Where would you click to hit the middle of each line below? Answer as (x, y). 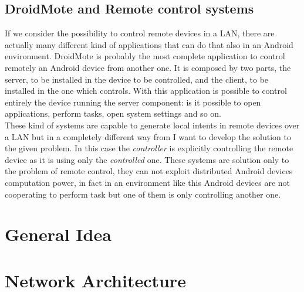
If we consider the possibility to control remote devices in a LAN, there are (140, 33)
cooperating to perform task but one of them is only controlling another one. (143, 194)
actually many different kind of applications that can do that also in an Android (149, 44)
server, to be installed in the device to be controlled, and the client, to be (137, 79)
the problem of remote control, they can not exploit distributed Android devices (149, 171)
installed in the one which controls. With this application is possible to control (146, 91)
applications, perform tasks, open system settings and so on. (113, 113)
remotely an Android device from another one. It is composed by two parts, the (148, 67)
